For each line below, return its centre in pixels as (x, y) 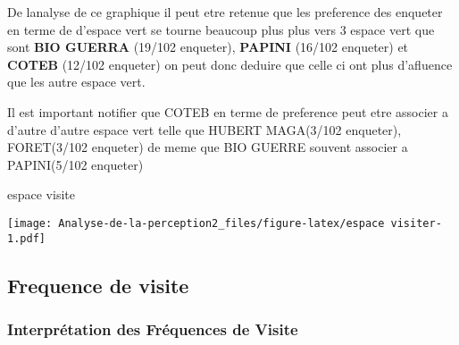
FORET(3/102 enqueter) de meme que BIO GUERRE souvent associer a (208, 147)
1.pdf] (26, 238)
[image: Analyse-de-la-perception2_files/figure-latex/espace (196, 223)
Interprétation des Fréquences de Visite (153, 328)
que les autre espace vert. (76, 82)
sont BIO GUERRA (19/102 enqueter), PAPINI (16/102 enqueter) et (208, 47)
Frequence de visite (98, 285)
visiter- (416, 223)
